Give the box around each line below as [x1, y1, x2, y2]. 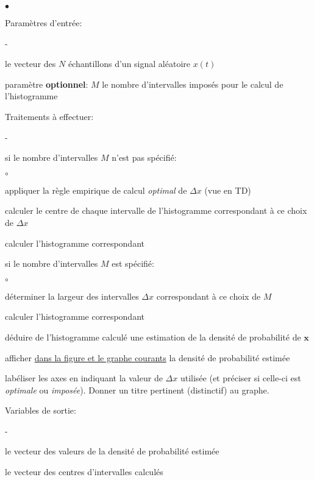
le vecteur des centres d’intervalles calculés [5, 465, 163, 478]
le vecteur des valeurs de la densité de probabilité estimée [5, 445, 219, 457]
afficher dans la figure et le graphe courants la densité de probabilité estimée [5, 351, 290, 364]
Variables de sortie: [5, 404, 76, 417]
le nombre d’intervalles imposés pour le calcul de [102, 77, 284, 90]
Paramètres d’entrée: [5, 16, 82, 29]
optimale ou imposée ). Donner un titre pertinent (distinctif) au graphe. [5, 383, 269, 396]
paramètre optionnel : [5, 77, 88, 90]
